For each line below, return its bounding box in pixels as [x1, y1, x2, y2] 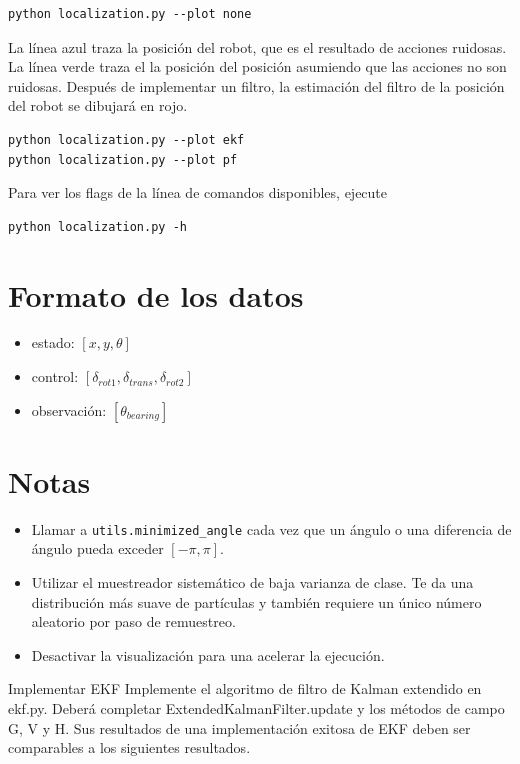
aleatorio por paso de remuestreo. [31, 611, 236, 632]
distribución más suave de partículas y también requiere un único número [31, 591, 482, 612]
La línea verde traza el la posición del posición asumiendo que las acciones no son [8, 56, 507, 77]
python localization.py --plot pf [8, 152, 238, 167]
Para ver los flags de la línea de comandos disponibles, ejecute [8, 182, 388, 203]
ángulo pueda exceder [31, 538, 164, 559]
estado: [31, 332, 75, 353]
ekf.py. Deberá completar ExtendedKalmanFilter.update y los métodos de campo [8, 698, 505, 718]
